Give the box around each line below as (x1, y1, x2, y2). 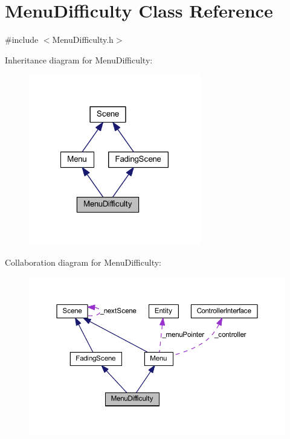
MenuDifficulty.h (52, 33, 114, 46)
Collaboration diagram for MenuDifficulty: (5, 255, 161, 268)
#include (5, 33, 39, 46)
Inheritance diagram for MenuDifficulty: (5, 53, 153, 66)
